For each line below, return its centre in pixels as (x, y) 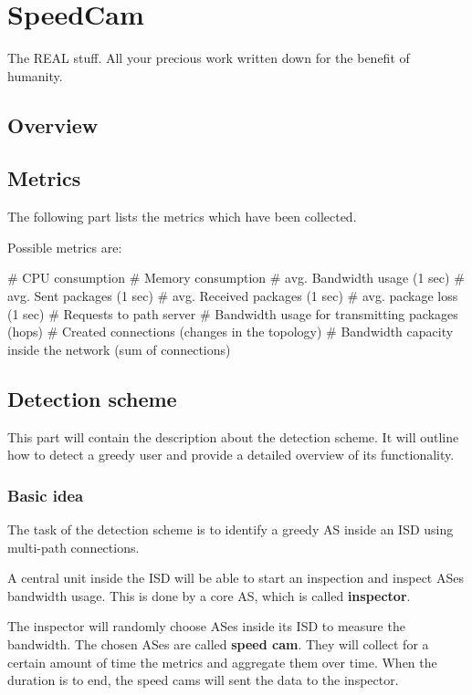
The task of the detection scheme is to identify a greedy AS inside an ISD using (231, 529)
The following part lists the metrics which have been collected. (182, 217)
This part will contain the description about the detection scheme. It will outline (233, 436)
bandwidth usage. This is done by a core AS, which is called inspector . (209, 595)
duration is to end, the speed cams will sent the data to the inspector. (203, 680)
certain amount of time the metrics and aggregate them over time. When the (222, 662)
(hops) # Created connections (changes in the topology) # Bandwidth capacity (231, 332)
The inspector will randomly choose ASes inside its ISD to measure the (206, 626)
